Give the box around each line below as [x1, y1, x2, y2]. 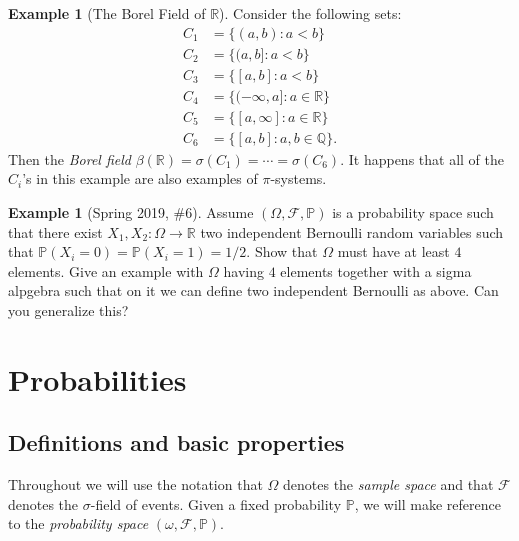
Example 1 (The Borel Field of [8, 3, 206, 23]
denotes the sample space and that [283, 474, 494, 495]
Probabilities [8, 358, 187, 399]
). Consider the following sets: [219, 3, 402, 23]
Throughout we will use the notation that [8, 474, 263, 495]
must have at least [337, 241, 450, 262]
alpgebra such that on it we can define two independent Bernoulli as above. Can [8, 280, 499, 301]
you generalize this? [8, 299, 129, 320]
